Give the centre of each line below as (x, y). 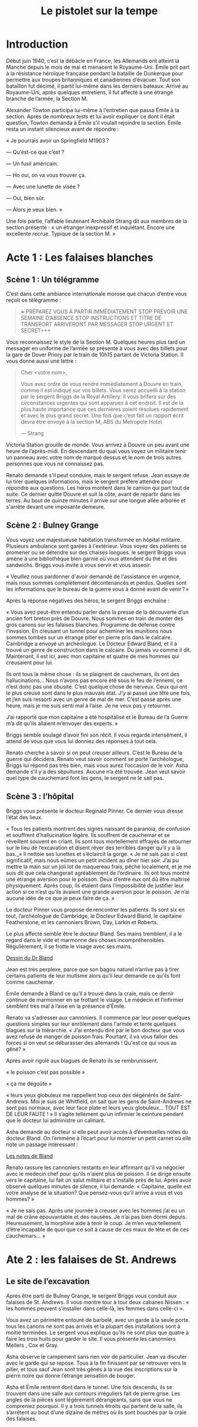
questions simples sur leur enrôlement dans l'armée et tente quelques (91, 1024)
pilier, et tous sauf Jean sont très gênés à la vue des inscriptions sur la (92, 1369)
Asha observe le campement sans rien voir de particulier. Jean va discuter (97, 1356)
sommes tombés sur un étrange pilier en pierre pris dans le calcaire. (89, 637)
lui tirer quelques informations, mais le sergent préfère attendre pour (90, 481)
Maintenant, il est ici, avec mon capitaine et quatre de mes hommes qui (93, 656)
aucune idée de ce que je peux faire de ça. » (60, 898)
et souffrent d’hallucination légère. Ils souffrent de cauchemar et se (88, 835)
